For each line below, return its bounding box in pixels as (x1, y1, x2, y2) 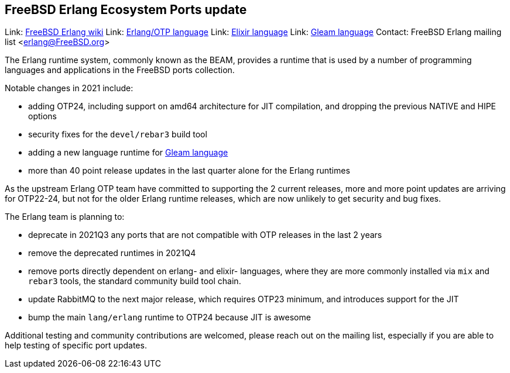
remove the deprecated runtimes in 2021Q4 (28, 248, 196, 258)
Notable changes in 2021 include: (5, 83, 134, 94)
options (28, 111, 57, 122)
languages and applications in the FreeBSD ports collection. (5, 65, 235, 75)
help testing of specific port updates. (5, 340, 147, 351)
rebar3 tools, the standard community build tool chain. (28, 276, 241, 286)
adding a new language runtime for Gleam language (28, 147, 228, 158)
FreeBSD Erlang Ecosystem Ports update (5, 2, 247, 17)
